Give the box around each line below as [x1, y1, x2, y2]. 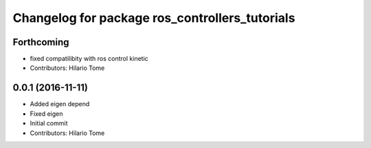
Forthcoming [12, 36, 69, 48]
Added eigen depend [30, 100, 90, 108]
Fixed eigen [30, 110, 63, 118]
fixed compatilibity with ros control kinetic [30, 55, 149, 63]
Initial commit [30, 119, 68, 127]
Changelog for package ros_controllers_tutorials [12, 10, 295, 25]
